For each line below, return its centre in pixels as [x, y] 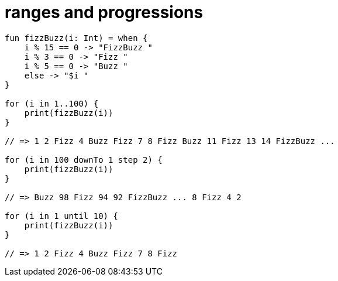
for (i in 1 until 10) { [61, 216]
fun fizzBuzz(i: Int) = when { [76, 38]
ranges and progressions [104, 12]
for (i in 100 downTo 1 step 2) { [84, 160]
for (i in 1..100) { [52, 103]
